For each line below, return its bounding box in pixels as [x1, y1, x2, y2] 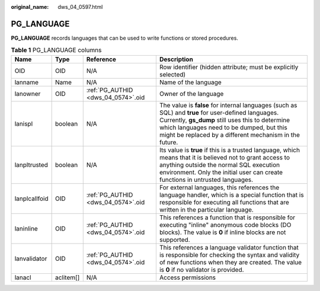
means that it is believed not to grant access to [159, 153, 290, 161]
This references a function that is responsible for [159, 213, 296, 222]
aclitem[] [55, 273, 80, 282]
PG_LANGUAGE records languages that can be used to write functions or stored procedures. [11, 34, 238, 41]
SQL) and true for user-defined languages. [159, 108, 279, 117]
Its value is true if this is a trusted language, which [159, 146, 300, 154]
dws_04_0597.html [57, 4, 103, 10]
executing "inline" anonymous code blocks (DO [159, 220, 292, 229]
